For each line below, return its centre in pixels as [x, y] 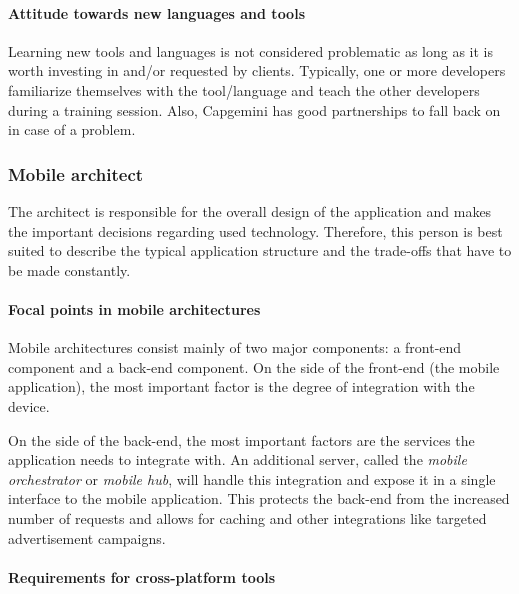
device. [29, 405]
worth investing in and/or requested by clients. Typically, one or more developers [257, 70]
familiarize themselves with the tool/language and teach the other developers [244, 89]
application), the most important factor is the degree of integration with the [241, 386]
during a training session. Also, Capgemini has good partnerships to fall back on [254, 109]
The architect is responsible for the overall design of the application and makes [250, 210]
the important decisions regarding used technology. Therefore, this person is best [255, 230]
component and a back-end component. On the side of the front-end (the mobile [254, 366]
